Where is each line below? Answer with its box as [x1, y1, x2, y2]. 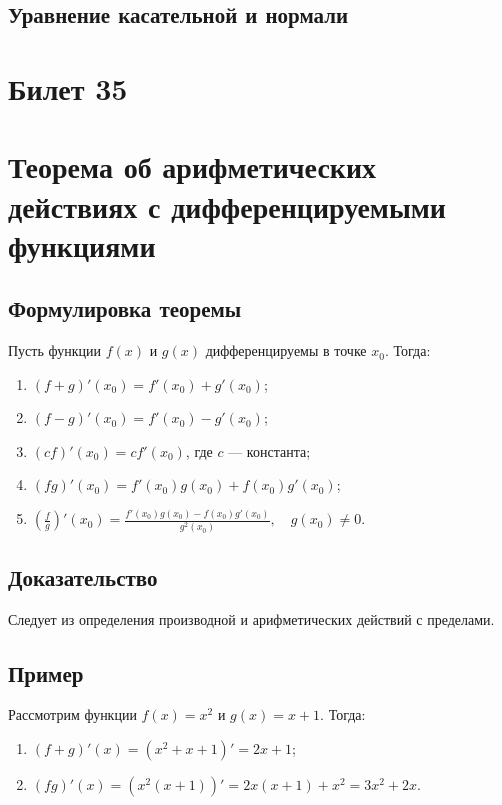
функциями [8, 224, 156, 265]
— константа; [228, 440, 311, 461]
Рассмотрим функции [8, 704, 137, 725]
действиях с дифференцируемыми [8, 185, 446, 226]
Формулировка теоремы [8, 293, 242, 324]
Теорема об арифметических [8, 146, 377, 187]
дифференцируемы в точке [205, 340, 367, 361]
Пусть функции [8, 340, 101, 361]
